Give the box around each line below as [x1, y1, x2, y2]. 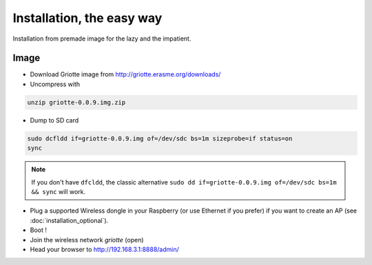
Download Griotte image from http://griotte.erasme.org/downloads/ [30, 70, 221, 78]
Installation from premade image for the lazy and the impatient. [12, 34, 192, 43]
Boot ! [30, 226, 48, 234]
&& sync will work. [31, 187, 86, 195]
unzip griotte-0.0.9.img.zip [27, 98, 126, 106]
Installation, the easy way [12, 10, 163, 25]
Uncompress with [30, 80, 81, 88]
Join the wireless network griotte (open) [30, 235, 144, 244]
